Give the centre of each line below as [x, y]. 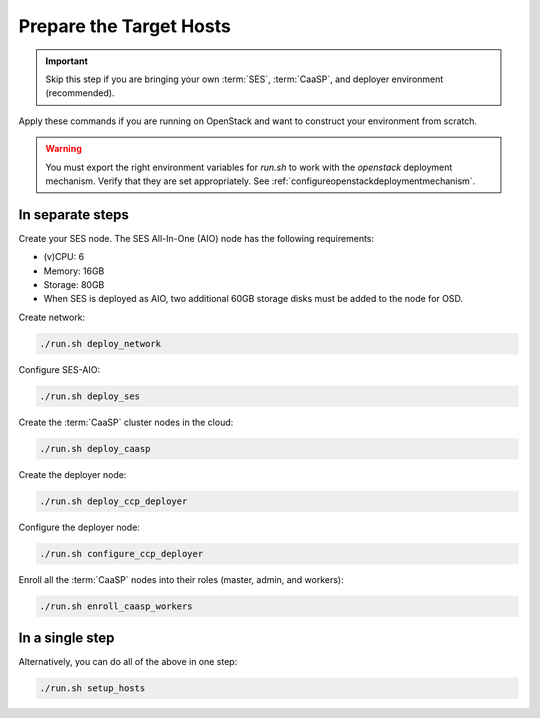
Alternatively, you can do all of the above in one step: [128, 662]
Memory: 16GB [74, 271]
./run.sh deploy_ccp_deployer [113, 501]
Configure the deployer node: [79, 527]
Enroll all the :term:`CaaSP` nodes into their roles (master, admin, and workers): [181, 579]
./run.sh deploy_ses [89, 396]
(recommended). [80, 93]
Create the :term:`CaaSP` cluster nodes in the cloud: [126, 422]
